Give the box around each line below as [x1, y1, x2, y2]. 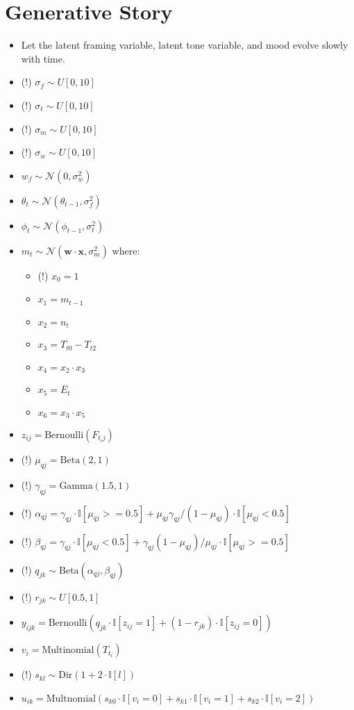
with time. [21, 51, 65, 65]
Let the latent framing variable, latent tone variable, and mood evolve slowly [21, 38, 348, 52]
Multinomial [42, 645, 94, 656]
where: [112, 243, 140, 257]
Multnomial [46, 693, 96, 704]
